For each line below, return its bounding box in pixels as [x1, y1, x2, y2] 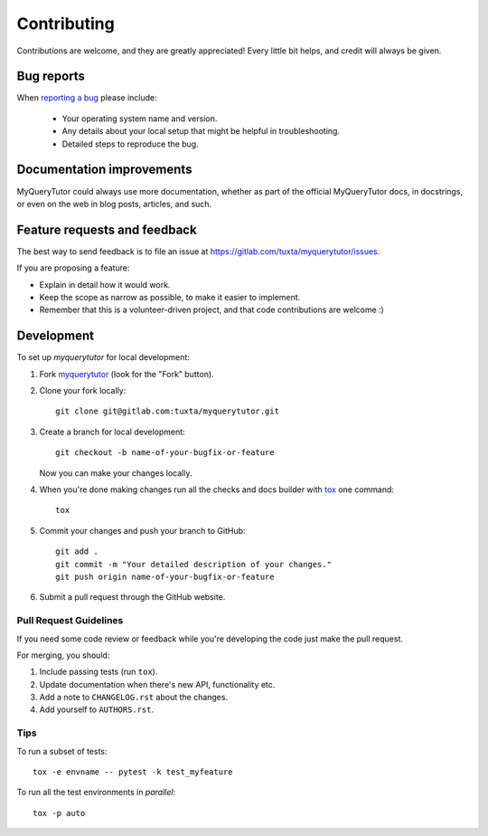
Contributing [16, 14, 115, 33]
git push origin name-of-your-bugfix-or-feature [55, 571, 275, 582]
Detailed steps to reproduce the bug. [61, 138, 199, 149]
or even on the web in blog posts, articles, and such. [16, 198, 212, 209]
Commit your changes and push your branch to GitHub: [39, 525, 246, 536]
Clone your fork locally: [39, 385, 127, 396]
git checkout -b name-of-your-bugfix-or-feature [55, 448, 275, 458]
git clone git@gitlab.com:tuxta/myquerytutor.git [55, 406, 280, 416]
